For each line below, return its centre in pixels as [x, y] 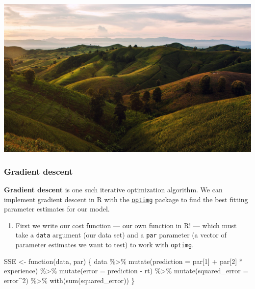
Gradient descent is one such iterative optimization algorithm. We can [113, 190]
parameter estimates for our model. [57, 209]
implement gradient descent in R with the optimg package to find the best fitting [126, 199]
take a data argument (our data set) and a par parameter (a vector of [121, 235]
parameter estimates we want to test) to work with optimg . [105, 245]
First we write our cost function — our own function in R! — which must [126, 225]
